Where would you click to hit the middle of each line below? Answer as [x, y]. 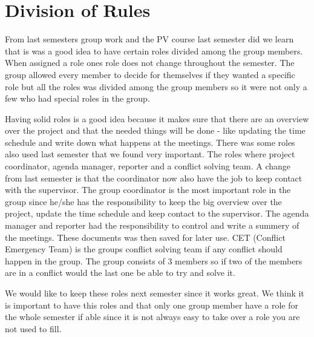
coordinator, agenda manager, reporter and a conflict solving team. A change [148, 166]
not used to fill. [33, 328]
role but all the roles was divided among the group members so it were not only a [156, 86]
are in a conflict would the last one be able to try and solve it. [120, 273]
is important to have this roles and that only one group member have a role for [152, 305]
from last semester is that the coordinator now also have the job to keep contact [154, 178]
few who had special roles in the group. [77, 98]
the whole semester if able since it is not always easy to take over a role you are [152, 317]
